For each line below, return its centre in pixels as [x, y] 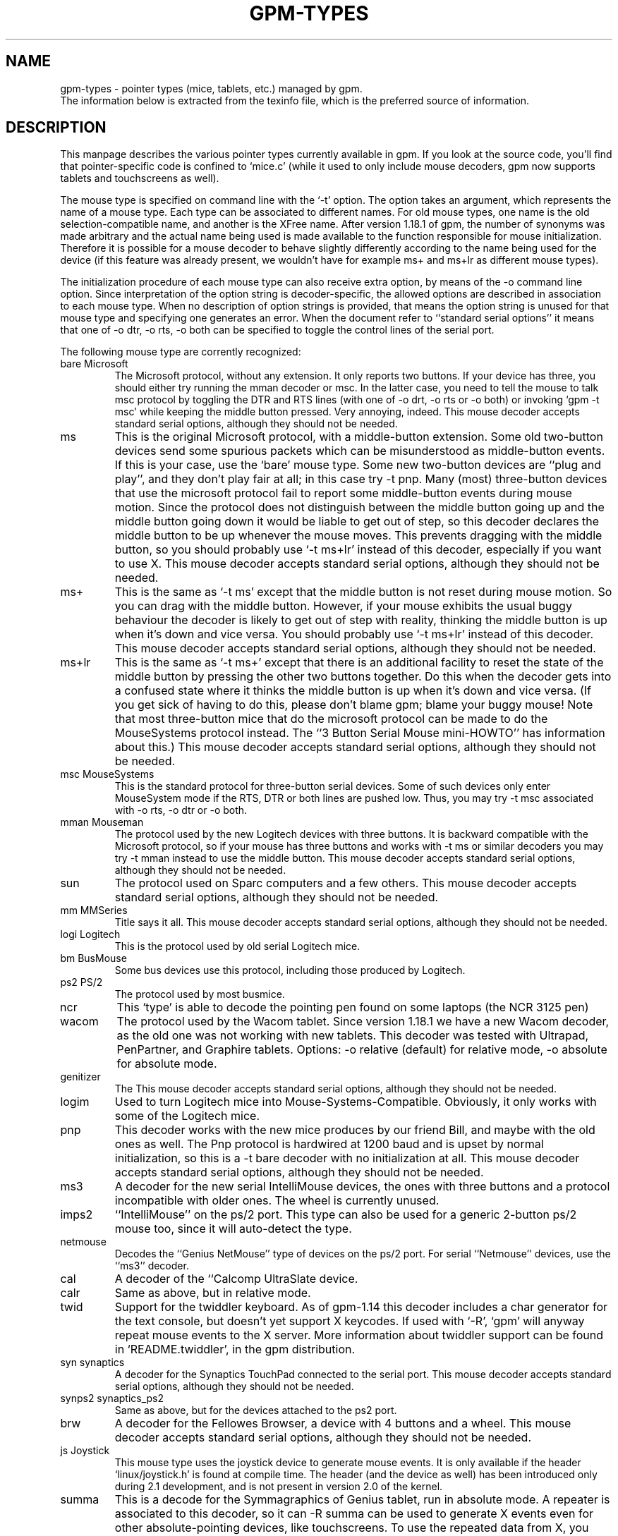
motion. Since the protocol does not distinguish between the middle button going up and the [359, 507]
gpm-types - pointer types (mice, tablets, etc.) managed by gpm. [211, 88]
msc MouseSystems [107, 774]
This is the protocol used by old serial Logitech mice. [237, 946]
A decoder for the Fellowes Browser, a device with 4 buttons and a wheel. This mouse [343, 1424]
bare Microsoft [94, 364]
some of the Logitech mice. [187, 1116]
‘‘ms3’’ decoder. [152, 1266]
